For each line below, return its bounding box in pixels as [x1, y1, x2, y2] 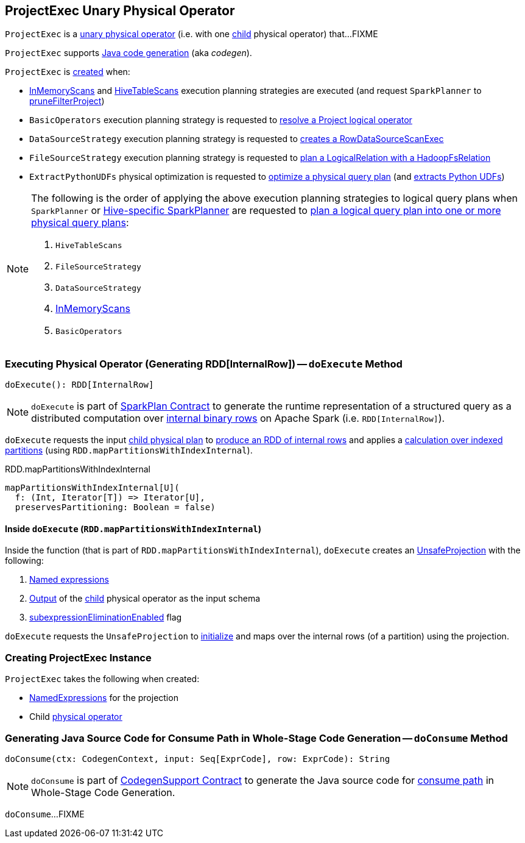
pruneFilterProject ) [29, 96, 105, 107]
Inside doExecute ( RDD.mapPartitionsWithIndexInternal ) [5, 523, 262, 534]
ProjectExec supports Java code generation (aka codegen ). [5, 48, 252, 59]
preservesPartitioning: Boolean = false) [15, 502, 216, 513]
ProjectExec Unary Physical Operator [5, 3, 235, 18]
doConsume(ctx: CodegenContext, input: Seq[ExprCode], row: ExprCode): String [5, 753, 390, 764]
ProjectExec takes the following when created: [5, 674, 200, 685]
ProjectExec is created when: [5, 66, 130, 77]
